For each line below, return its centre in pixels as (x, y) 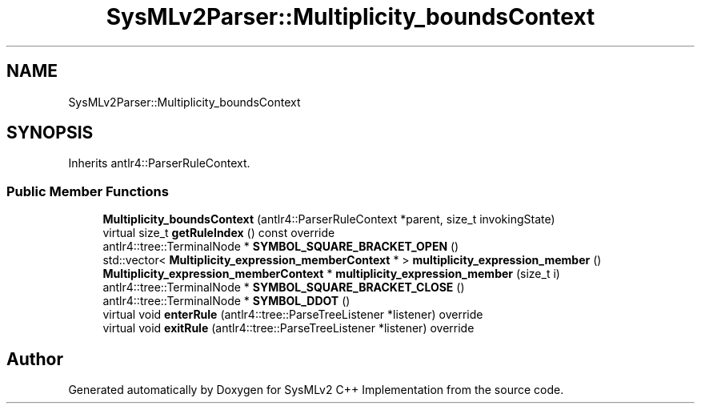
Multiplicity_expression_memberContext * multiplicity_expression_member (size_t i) (331, 274)
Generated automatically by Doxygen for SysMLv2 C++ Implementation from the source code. (316, 390)
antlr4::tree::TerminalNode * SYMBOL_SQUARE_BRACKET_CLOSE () (284, 287)
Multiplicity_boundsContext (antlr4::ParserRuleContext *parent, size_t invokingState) (329, 219)
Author (35, 359)
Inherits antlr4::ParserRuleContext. (159, 163)
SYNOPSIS (50, 133)
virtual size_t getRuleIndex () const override (219, 233)
